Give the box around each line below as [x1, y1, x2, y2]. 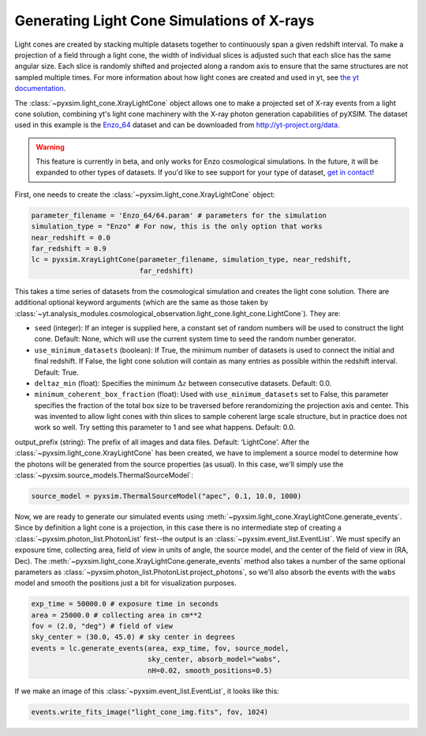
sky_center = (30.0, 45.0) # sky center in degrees [31, 632, 236, 642]
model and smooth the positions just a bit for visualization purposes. [14, 578, 237, 588]
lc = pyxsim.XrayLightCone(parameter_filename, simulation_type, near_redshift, [31, 255, 352, 264]
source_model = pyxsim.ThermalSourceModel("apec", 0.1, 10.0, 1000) [31, 492, 302, 500]
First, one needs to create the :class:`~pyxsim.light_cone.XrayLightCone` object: [14, 190, 275, 199]
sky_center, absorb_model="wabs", [147, 655, 282, 664]
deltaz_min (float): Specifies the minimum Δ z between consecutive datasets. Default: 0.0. [34, 378, 332, 387]
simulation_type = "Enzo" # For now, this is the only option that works [31, 222, 323, 231]
